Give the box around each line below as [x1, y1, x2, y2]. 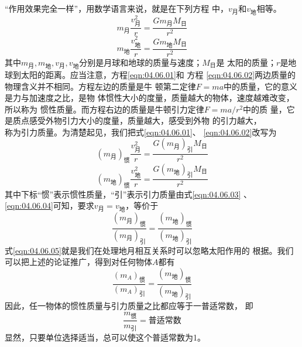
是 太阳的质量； [216, 56, 277, 68]
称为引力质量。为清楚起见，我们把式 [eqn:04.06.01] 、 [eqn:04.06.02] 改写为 [5, 125, 277, 138]
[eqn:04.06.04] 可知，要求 [5, 199, 94, 212]
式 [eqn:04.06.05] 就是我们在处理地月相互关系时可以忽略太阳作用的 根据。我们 [5, 244, 294, 256]
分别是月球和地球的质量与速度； [79, 56, 203, 68]
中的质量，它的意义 [224, 80, 298, 92]
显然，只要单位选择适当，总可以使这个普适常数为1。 [5, 331, 205, 343]
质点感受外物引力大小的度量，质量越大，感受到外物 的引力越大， [12, 114, 262, 127]
